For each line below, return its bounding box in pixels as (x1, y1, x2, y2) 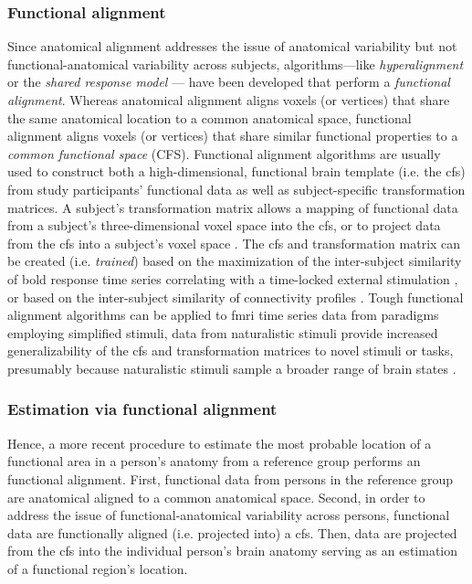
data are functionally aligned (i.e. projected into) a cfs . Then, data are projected (7, 523, 457, 542)
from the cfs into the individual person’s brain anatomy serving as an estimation (7, 541, 458, 560)
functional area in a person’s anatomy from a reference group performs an (7, 451, 421, 471)
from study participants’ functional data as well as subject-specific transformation (7, 179, 466, 198)
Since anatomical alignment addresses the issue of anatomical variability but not (7, 37, 457, 56)
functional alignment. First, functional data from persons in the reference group (7, 469, 453, 488)
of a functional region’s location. (7, 558, 188, 578)
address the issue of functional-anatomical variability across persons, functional (7, 505, 450, 525)
